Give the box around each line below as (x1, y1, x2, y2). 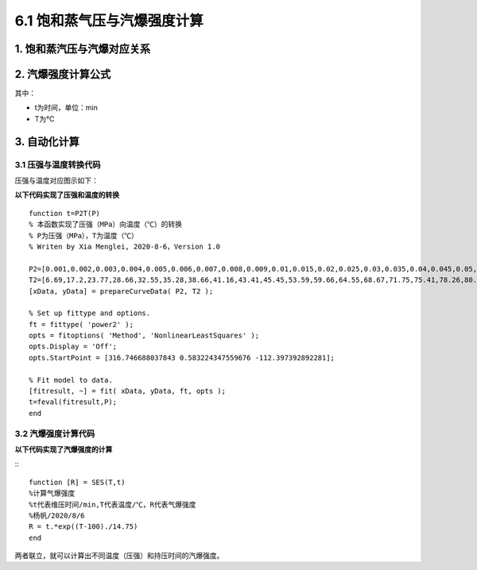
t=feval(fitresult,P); (29, 398, 118, 406)
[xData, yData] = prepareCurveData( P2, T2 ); (29, 287, 214, 295)
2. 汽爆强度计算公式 (14, 67, 111, 81)
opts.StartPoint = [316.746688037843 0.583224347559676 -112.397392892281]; (29, 353, 335, 362)
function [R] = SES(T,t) (29, 477, 126, 487)
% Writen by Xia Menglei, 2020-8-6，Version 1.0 (29, 242, 220, 251)
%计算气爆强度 (29, 489, 76, 498)
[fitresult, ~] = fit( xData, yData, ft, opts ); (29, 387, 227, 396)
